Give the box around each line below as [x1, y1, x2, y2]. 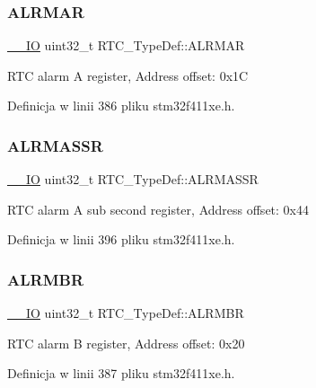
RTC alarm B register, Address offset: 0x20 [7, 333, 245, 352]
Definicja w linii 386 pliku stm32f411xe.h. [7, 96, 235, 115]
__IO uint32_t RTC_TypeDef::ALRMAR [7, 36, 245, 55]
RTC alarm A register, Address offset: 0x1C [7, 66, 249, 84]
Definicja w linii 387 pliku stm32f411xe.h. [7, 364, 235, 383]
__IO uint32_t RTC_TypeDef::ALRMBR [7, 304, 244, 322]
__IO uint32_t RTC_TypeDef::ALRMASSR [7, 170, 259, 189]
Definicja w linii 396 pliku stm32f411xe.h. [7, 230, 235, 249]
